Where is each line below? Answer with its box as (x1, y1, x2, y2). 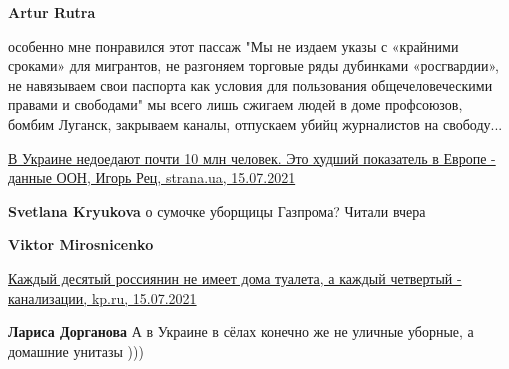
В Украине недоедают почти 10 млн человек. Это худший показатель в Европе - (8, 147, 496, 168)
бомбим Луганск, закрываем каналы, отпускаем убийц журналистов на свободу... (8, 113, 503, 134)
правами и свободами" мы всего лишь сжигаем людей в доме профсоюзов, (8, 94, 463, 115)
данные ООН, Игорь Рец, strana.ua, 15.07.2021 (8, 167, 296, 188)
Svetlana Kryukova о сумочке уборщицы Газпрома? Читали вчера (8, 200, 426, 221)
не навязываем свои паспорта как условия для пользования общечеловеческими (8, 74, 493, 95)
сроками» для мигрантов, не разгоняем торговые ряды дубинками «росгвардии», (8, 55, 499, 76)
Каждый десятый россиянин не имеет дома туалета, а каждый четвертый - (8, 267, 462, 288)
